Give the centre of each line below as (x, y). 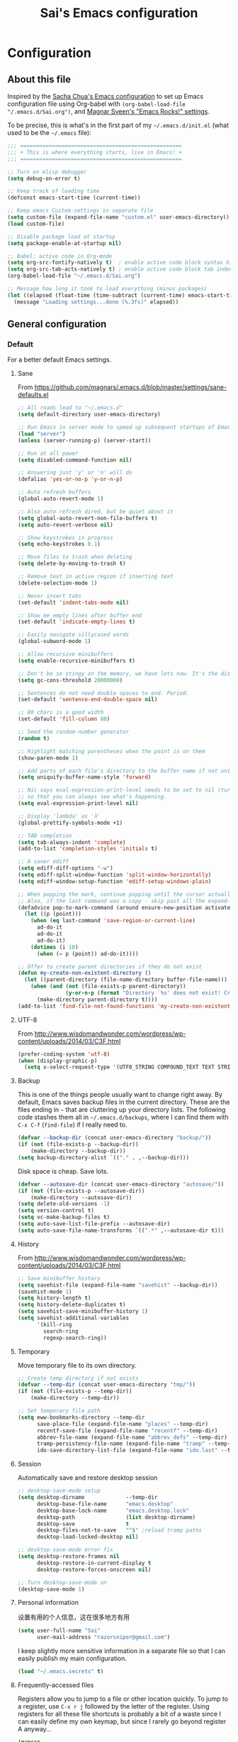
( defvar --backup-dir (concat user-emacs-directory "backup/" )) (114, 1138)
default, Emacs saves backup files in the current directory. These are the (124, 1102)
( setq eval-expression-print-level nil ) (78, 804)
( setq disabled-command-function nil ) (75, 460)
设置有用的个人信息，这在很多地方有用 (73, 1617)
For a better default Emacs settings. (59, 359)
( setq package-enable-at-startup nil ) (64, 243)
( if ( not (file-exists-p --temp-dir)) (75, 1391)
